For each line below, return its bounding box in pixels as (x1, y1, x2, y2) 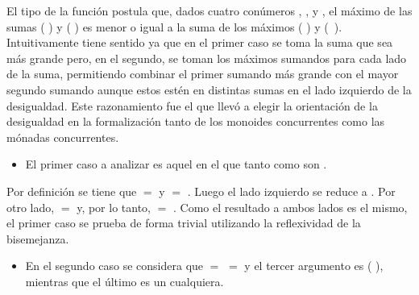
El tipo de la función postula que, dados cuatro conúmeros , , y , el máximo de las (6, 2, 413, 19)
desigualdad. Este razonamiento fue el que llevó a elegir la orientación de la (6, 97, 378, 114)
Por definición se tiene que (6, 182, 137, 199)
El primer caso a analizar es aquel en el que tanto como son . (25, 156, 327, 172)
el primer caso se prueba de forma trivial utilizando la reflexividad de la (6, 214, 361, 231)
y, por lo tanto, (77, 198, 151, 215)
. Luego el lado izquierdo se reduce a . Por (187, 182, 396, 199)
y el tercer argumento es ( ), (244, 257, 384, 274)
